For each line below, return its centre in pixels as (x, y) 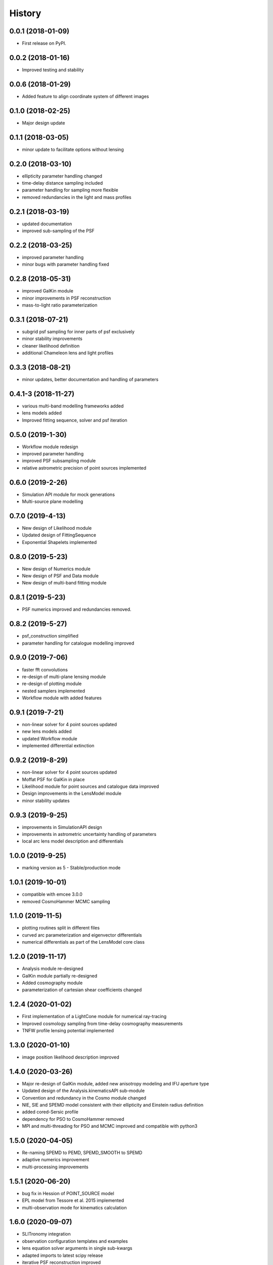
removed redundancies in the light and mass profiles (77, 197)
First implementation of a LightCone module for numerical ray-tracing (94, 1017)
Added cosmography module (52, 983)
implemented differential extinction (58, 746)
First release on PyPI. (44, 44)
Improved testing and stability (53, 70)
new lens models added (47, 732)
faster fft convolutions (45, 669)
